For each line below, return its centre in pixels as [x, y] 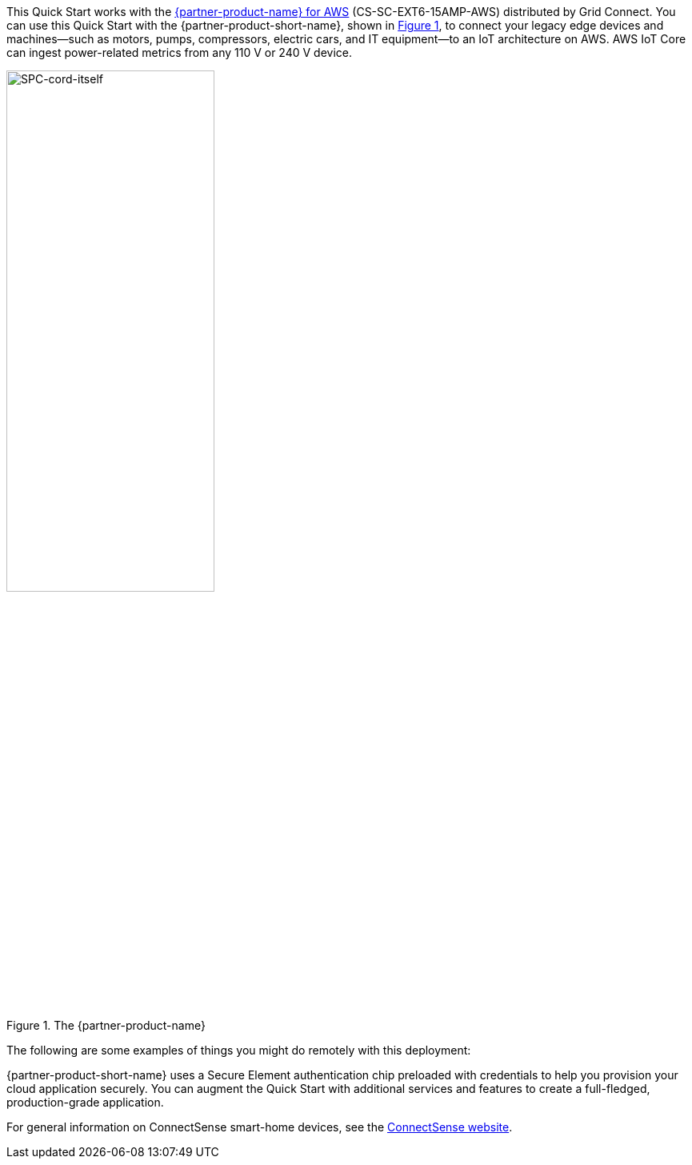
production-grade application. [85, 1102]
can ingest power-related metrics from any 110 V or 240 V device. [180, 52]
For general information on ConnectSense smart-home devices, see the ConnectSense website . [260, 1127]
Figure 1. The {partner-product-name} [106, 1025]
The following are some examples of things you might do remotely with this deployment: [239, 1050]
